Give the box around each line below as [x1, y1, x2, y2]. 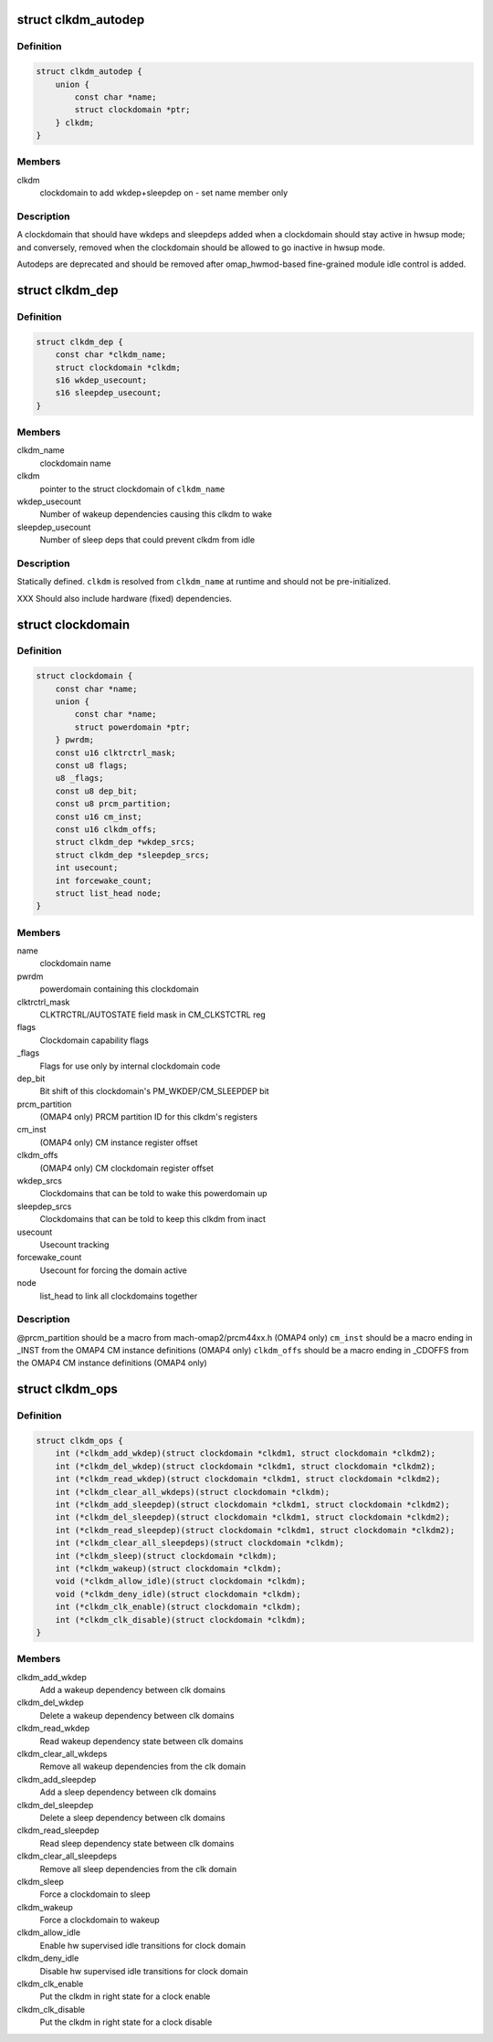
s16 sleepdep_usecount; [55, 388, 162, 398]
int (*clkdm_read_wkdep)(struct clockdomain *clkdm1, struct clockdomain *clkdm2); [55, 1474, 441, 1484]
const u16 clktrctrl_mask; [55, 747, 177, 758]
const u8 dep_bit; [55, 785, 138, 796]
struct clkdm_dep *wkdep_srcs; [55, 837, 195, 847]
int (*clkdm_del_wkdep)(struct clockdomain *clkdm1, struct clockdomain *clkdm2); [55, 1461, 436, 1471]
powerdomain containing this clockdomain [39, 984, 200, 995]
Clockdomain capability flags [39, 1035, 150, 1046]
